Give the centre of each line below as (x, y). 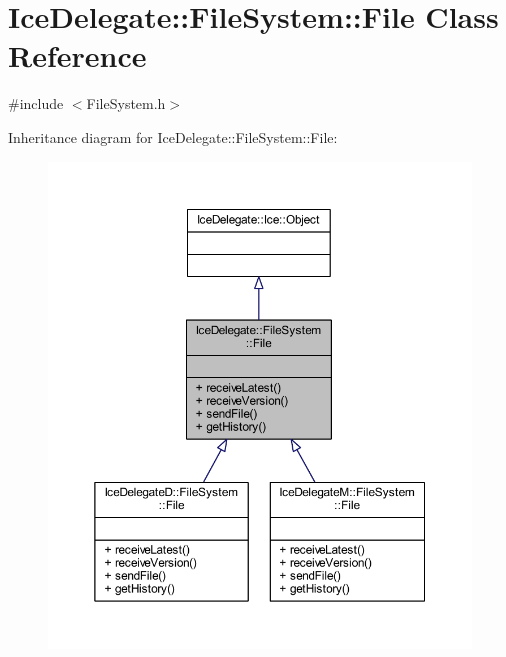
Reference (77, 55)
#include (36, 103)
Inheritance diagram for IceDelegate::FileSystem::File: (173, 136)
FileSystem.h (126, 103)
